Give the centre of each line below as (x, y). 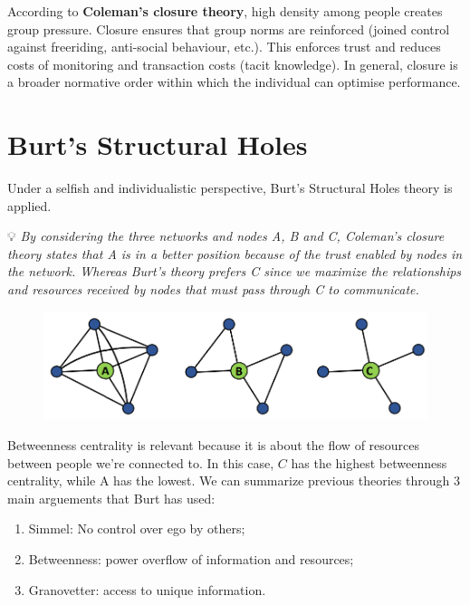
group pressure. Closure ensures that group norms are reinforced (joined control (229, 29)
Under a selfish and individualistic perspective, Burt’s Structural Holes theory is (230, 188)
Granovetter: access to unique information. (147, 589)
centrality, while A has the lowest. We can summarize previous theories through (229, 480)
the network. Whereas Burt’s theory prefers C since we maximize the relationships (235, 271)
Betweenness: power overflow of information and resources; (191, 558)
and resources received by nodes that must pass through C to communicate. (213, 289)
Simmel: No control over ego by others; (137, 528)
